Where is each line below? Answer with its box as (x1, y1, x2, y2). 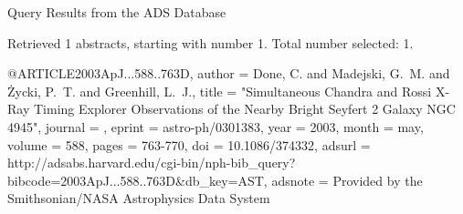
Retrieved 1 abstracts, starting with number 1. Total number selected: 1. (7, 33, 414, 52)
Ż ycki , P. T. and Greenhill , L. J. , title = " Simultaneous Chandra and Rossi (7, 81, 432, 100)
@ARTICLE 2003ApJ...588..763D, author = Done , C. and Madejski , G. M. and (7, 64, 450, 83)
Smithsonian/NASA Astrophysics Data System (7, 189, 270, 208)
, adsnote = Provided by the (263, 170, 423, 189)
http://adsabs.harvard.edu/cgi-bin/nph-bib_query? (7, 153, 296, 172)
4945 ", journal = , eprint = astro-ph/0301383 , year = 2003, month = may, (7, 117, 424, 136)
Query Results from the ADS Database (7, 3, 226, 21)
